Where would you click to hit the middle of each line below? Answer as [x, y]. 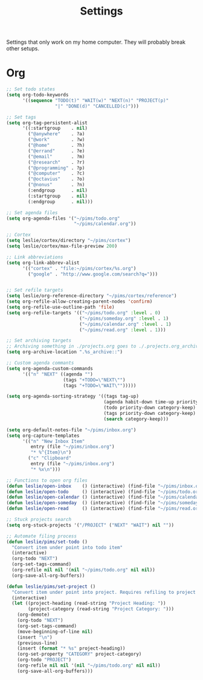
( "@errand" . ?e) [56, 151]
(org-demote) [34, 615]
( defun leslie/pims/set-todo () [47, 542]
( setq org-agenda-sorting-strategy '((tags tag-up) [72, 396]
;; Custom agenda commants [40, 363]
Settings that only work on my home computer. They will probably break [96, 42]
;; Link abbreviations [35, 257]
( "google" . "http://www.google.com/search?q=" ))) [93, 274]
